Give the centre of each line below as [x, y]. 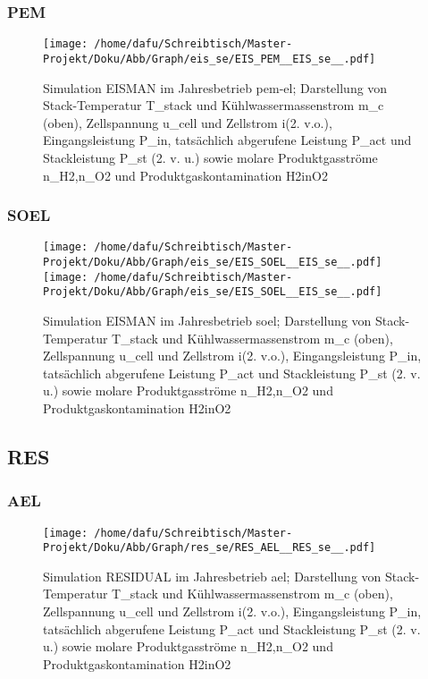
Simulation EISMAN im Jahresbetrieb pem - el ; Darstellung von [215, 87]
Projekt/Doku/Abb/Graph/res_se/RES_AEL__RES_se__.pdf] [210, 548]
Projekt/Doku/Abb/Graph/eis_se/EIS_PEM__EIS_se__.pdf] [210, 59]
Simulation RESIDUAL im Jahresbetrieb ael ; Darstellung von [212, 576]
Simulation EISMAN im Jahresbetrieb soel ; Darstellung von [207, 320]
